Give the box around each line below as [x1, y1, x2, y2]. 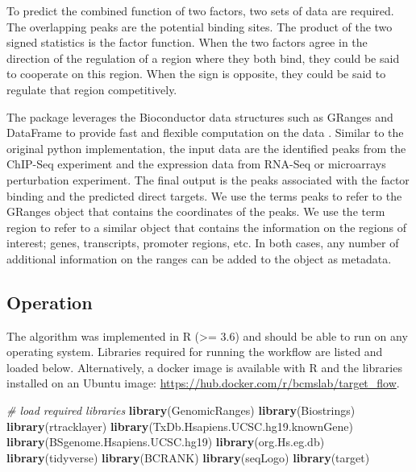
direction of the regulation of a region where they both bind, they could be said [6, 49, 400, 66]
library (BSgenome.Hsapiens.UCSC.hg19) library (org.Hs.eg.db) [6, 433, 325, 450]
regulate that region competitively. [6, 81, 177, 97]
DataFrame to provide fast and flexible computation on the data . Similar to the [6, 124, 404, 141]
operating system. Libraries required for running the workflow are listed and [6, 343, 383, 360]
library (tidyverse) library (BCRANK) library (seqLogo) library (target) [6, 449, 370, 466]
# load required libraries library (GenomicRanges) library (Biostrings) [6, 402, 356, 419]
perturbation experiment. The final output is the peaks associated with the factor [6, 171, 410, 188]
